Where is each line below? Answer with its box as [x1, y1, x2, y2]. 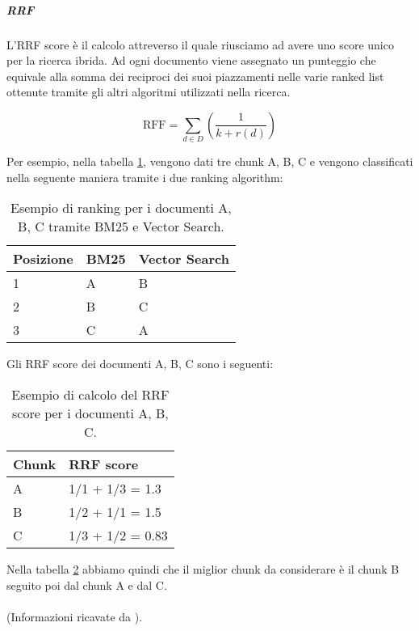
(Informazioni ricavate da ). [6, 608, 143, 625]
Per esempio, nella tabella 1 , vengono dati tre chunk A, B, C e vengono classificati [6, 153, 413, 170]
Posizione [13, 249, 73, 269]
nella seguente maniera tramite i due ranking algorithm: [6, 168, 283, 185]
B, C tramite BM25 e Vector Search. [18, 217, 224, 236]
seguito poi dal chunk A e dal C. [6, 576, 167, 593]
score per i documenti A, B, [12, 404, 169, 423]
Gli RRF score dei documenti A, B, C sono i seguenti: [6, 355, 274, 372]
